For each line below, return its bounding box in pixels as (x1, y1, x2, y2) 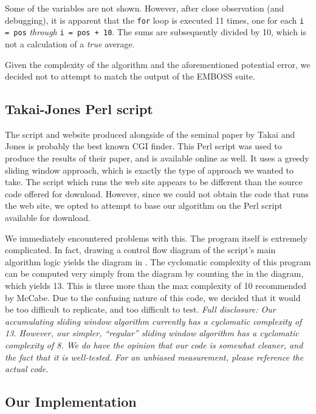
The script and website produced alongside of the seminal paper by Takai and (5, 127, 295, 140)
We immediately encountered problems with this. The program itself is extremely (5, 231, 307, 244)
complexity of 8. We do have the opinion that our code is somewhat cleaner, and (5, 338, 303, 351)
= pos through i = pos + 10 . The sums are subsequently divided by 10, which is (5, 25, 307, 38)
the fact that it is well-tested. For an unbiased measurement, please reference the (5, 350, 304, 363)
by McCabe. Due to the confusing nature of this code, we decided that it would (5, 291, 301, 304)
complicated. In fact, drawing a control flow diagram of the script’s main (5, 243, 276, 256)
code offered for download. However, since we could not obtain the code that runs (5, 187, 309, 200)
